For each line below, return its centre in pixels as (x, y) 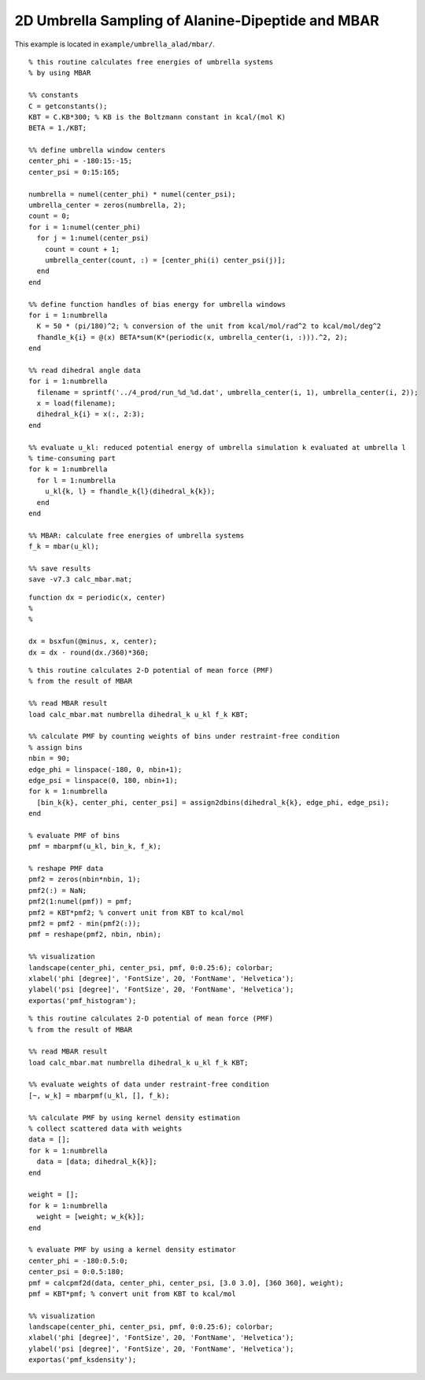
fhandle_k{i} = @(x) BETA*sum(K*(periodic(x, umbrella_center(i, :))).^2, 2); (192, 337)
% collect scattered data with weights (105, 1129)
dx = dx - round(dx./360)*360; (89, 652)
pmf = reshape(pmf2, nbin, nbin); (95, 935)
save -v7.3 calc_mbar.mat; (81, 579)
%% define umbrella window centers (97, 150)
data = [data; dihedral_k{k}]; (97, 1162)
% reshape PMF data (66, 869)
